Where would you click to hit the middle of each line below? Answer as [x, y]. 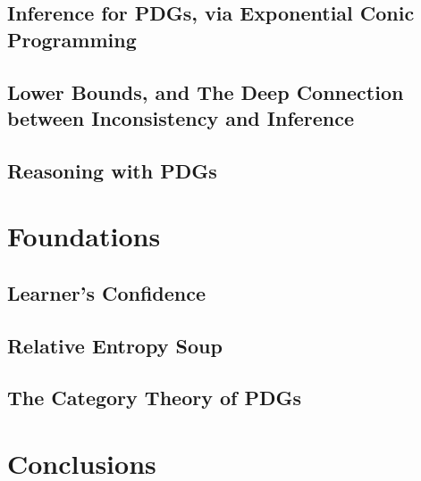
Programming [72, 39]
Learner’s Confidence [107, 292]
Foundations [84, 236]
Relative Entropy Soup [115, 345]
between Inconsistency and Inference [181, 117]
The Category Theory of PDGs [155, 398]
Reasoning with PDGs [112, 170]
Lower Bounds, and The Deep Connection [206, 91]
